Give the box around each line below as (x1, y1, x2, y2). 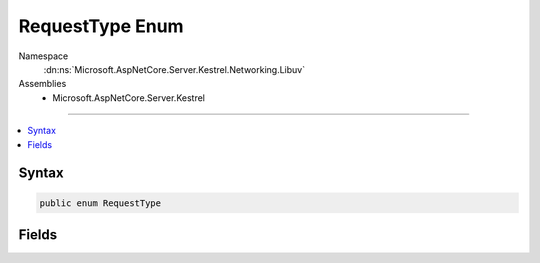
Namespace (18, 50, 69, 62)
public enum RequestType (39, 197, 162, 209)
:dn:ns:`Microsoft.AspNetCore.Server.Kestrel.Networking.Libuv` (43, 63, 305, 75)
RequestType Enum (18, 15, 184, 37)
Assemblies (18, 78, 67, 90)
